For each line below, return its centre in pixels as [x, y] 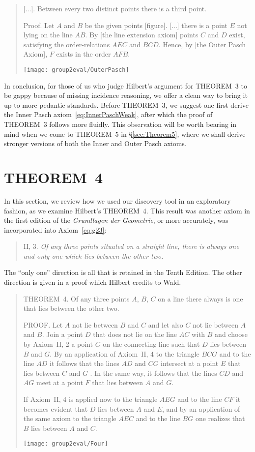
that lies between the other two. [71, 308]
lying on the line [48, 35]
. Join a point [62, 334]
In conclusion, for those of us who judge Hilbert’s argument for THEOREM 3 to [126, 85]
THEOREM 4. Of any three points [76, 298]
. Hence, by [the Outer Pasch [202, 44]
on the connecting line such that [151, 344]
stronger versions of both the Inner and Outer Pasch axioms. [95, 143]
